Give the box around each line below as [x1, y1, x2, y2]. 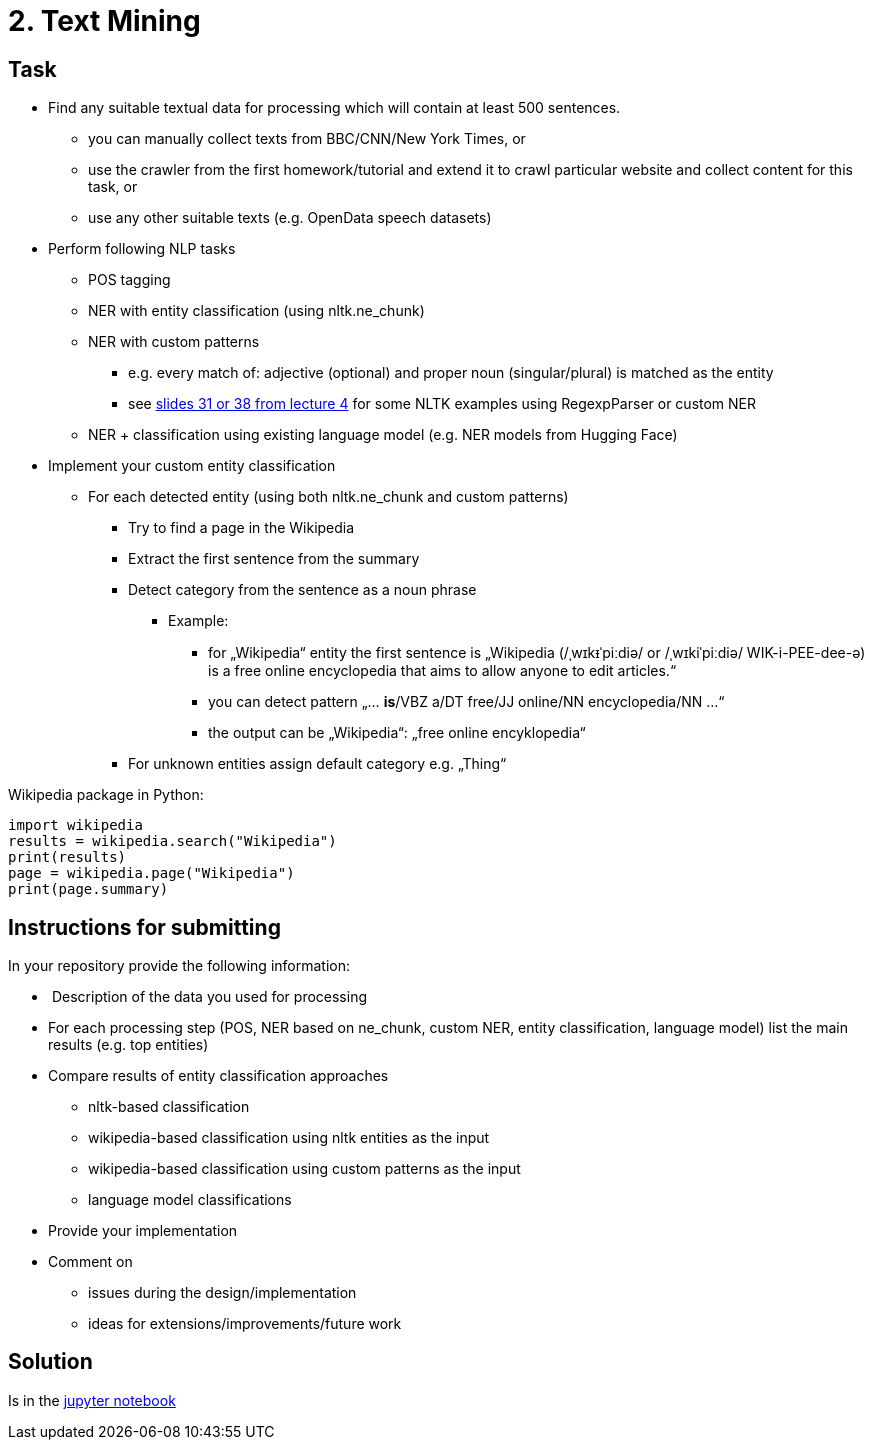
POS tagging [88, 271, 171, 289]
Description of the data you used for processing [51, 988, 367, 1006]
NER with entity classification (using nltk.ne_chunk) [88, 302, 425, 320]
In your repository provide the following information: [8, 957, 350, 975]
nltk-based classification [88, 1098, 250, 1116]
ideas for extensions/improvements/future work [88, 1315, 402, 1333]
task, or [88, 178, 138, 196]
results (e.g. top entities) [48, 1036, 209, 1054]
